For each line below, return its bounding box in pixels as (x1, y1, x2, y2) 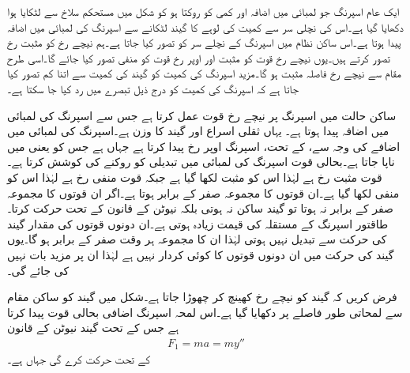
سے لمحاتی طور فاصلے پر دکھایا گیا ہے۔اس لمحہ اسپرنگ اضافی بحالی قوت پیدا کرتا (7, 303, 403, 320)
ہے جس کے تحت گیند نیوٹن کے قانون (7, 319, 179, 336)
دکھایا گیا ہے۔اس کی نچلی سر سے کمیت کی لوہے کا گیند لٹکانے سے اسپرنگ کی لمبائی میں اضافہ (7, 18, 404, 35)
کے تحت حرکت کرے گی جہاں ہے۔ (7, 351, 151, 367)
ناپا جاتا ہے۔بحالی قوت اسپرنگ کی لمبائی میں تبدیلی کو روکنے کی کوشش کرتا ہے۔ (7, 153, 395, 170)
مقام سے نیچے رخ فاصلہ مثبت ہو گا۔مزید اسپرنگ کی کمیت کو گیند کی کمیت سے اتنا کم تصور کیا (7, 65, 401, 81)
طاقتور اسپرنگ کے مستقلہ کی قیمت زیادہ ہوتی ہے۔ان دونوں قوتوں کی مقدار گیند (7, 215, 389, 232)
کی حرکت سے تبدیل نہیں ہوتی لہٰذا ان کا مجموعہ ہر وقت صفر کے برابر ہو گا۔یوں (7, 231, 387, 247)
